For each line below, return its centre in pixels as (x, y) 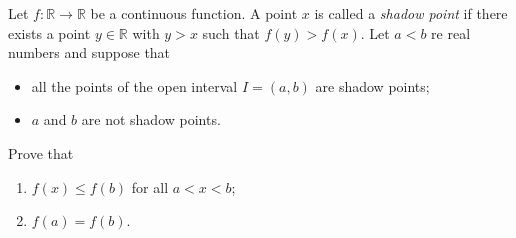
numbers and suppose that (89, 52)
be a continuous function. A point (194, 13)
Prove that (41, 152)
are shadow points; (372, 85)
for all (150, 186)
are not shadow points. (151, 119)
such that (231, 32)
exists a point (49, 32)
